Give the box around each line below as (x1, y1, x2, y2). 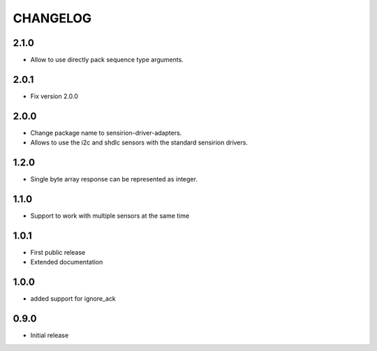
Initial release (30, 331, 69, 340)
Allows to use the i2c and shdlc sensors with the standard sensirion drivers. (30, 138, 248, 147)
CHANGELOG (13, 10, 92, 26)
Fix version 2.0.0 (30, 91, 78, 100)
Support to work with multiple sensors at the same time (30, 211, 190, 220)
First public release (30, 248, 86, 256)
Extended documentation (30, 258, 103, 267)
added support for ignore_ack (30, 294, 117, 303)
